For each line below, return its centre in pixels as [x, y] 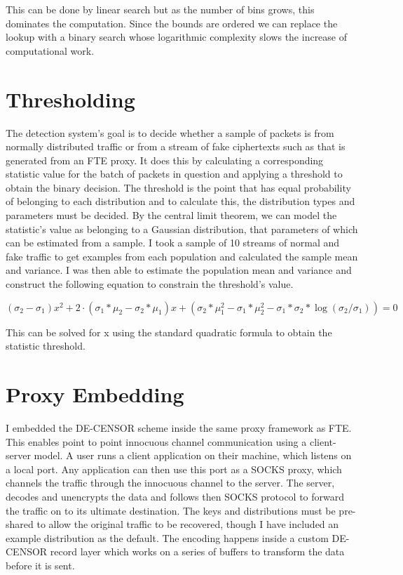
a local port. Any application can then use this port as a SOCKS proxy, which [174, 469]
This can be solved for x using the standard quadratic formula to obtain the [169, 332]
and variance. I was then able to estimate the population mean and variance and [179, 270]
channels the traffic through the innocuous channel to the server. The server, [170, 483]
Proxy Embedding [95, 394]
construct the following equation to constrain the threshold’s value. [150, 284]
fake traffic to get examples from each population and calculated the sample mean [182, 256]
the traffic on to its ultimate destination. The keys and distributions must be [171, 510]
